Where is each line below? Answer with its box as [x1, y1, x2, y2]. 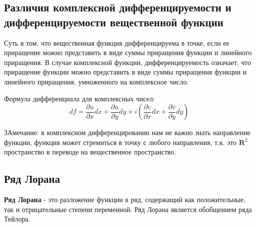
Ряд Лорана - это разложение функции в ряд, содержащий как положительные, [4, 194, 246, 205]
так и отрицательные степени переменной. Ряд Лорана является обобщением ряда [4, 204, 252, 214]
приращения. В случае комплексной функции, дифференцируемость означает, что [4, 57, 252, 67]
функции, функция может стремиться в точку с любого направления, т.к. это [4, 137, 237, 147]
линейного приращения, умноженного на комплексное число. [4, 76, 189, 86]
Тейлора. [4, 214, 30, 224]
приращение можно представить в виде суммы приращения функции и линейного [4, 47, 252, 58]
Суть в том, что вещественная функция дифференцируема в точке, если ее [4, 37, 230, 48]
